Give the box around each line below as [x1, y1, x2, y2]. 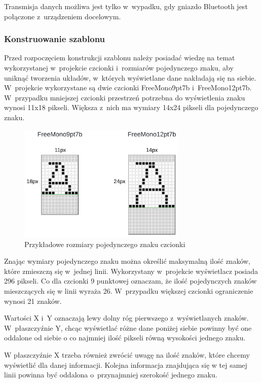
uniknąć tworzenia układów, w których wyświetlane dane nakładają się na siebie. [4, 72, 256, 83]
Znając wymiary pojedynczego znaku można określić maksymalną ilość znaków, [4, 256, 251, 266]
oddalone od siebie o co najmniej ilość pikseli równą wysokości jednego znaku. [4, 332, 246, 343]
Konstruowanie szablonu [4, 32, 105, 45]
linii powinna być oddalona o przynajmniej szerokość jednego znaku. [4, 369, 217, 380]
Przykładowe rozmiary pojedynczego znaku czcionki [24, 238, 185, 249]
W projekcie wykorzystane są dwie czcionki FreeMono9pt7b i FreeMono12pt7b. [4, 82, 252, 93]
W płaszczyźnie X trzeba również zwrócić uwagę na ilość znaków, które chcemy [4, 350, 250, 360]
